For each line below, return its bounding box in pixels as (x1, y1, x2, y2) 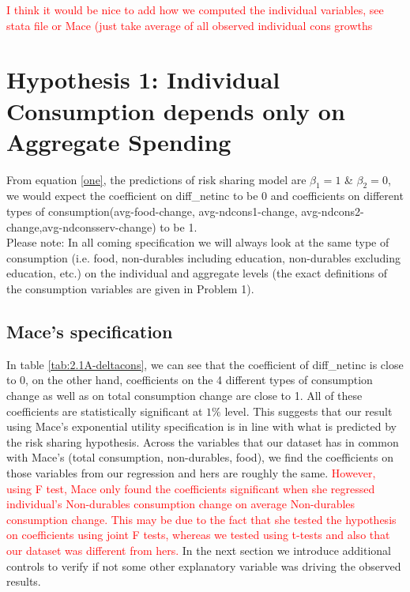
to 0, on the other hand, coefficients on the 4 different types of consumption (6, 371, 373, 388)
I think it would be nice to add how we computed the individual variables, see (6, 2, 384, 17)
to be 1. (160, 218, 197, 235)
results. (6, 573, 41, 590)
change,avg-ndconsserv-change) (6, 218, 156, 235)
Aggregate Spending (6, 125, 231, 157)
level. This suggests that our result (224, 402, 393, 419)
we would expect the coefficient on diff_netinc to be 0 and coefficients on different (6, 187, 404, 204)
